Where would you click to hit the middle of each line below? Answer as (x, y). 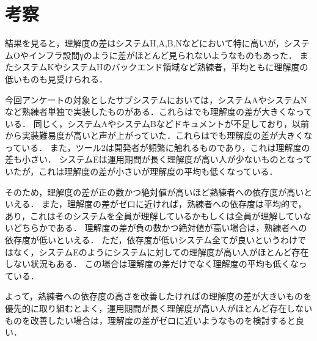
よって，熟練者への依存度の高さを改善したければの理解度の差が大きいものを (158, 296)
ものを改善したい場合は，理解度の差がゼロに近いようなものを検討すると (150, 320)
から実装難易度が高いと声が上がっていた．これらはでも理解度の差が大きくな (159, 135)
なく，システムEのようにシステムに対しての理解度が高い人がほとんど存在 (161, 251)
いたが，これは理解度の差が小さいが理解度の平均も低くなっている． (141, 171)
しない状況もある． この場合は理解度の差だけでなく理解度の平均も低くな (152, 264)
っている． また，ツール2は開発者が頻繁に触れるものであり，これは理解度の (158, 147)
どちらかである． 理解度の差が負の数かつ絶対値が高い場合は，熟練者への (160, 228)
